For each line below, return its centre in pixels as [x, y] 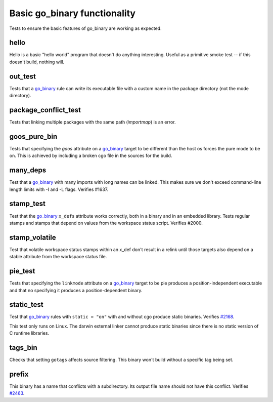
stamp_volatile [33, 237]
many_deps [28, 170]
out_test [23, 76]
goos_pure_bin [33, 136]
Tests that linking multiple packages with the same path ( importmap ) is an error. [93, 122]
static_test [26, 305]
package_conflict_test [45, 110]
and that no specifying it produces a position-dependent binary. [76, 290]
